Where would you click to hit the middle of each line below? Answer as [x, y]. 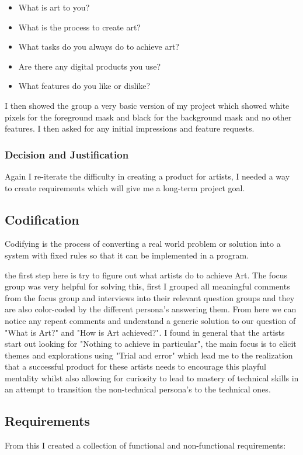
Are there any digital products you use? [90, 66]
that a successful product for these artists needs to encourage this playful [135, 366]
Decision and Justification [67, 154]
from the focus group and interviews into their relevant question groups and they [150, 297]
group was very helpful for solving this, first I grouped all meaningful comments [147, 286]
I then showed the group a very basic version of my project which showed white [147, 105]
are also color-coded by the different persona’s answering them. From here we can [151, 309]
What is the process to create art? [79, 27]
